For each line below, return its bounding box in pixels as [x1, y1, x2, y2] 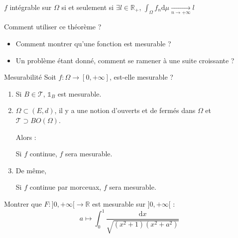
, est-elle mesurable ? [109, 72, 173, 82]
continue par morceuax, [29, 182, 102, 192]
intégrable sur [9, 2, 52, 12]
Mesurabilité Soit [4, 72, 56, 82]
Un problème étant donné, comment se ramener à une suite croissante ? [15, 55, 235, 65]
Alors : [15, 131, 36, 142]
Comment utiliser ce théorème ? [4, 21, 102, 32]
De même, [15, 165, 47, 175]
